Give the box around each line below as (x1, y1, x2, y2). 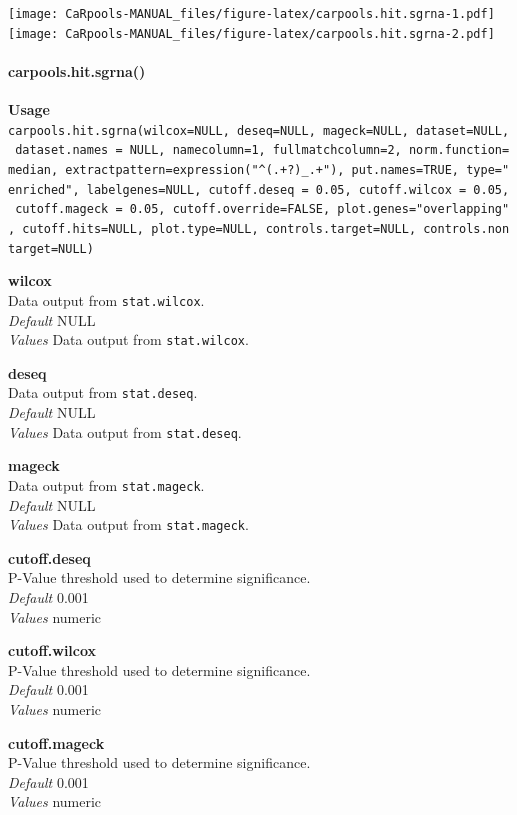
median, (8, 163, 59, 178)
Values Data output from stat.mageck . (8, 514, 249, 535)
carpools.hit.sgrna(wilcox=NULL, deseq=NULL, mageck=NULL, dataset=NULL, (8, 123, 510, 138)
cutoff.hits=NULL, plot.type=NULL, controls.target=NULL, (22, 221, 417, 236)
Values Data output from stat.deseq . (8, 421, 242, 442)
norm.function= (408, 143, 510, 158)
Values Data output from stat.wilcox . (8, 329, 249, 350)
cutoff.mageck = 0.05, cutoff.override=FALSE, (15, 202, 331, 217)
